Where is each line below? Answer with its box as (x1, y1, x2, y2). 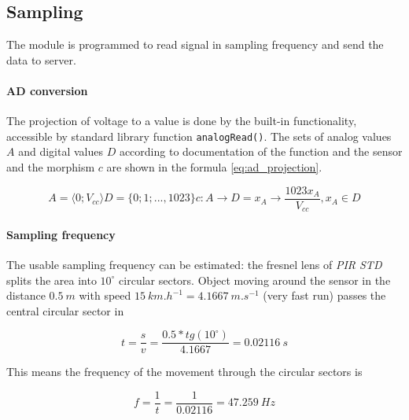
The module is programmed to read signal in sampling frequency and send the (6, 36, 384, 53)
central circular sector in (6, 302, 124, 319)
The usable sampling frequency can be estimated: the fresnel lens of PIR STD (6, 256, 382, 272)
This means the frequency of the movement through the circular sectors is (6, 363, 363, 380)
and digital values (18, 143, 103, 160)
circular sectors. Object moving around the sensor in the (119, 271, 391, 288)
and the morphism (6, 159, 95, 175)
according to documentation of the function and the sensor (119, 143, 403, 160)
